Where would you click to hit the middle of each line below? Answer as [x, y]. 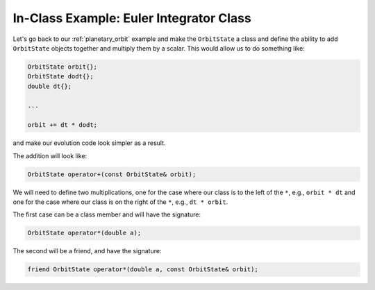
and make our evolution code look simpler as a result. [89, 143]
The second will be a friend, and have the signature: [87, 251]
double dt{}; [50, 86]
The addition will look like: [50, 155]
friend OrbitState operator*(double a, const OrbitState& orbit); [143, 270]
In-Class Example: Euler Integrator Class [132, 18]
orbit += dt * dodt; [62, 125]
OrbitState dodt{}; [60, 77]
